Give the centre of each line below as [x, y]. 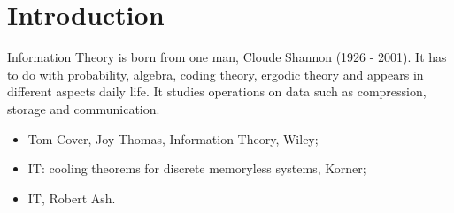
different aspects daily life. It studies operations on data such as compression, [217, 91]
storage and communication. [84, 108]
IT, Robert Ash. [72, 198]
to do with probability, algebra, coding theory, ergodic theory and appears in [215, 74]
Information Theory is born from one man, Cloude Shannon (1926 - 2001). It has [227, 57]
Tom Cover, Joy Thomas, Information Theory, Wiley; [173, 138]
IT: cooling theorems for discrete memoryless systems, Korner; [197, 168]
